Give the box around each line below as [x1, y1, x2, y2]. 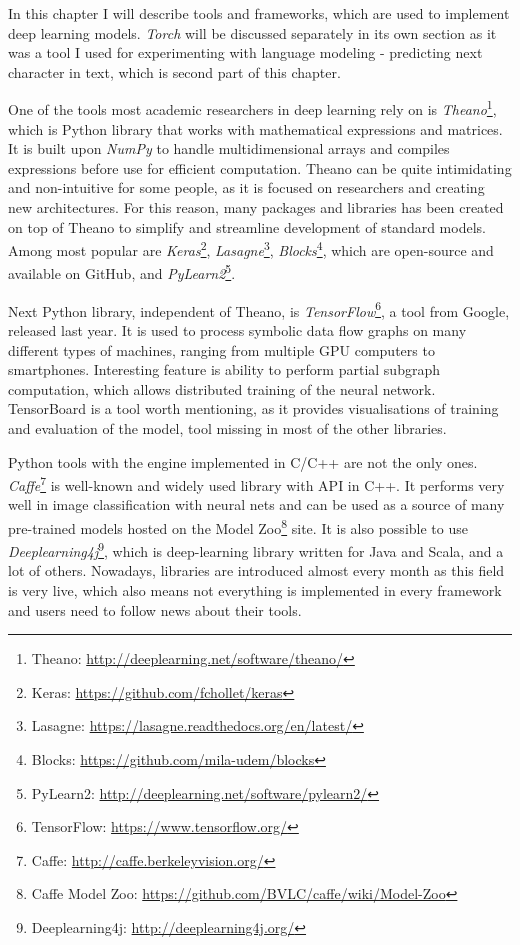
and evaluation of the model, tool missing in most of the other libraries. [8, 417, 447, 438]
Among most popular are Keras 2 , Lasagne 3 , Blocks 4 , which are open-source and [8, 237, 494, 260]
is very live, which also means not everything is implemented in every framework [8, 580, 502, 601]
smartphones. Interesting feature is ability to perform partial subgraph [8, 359, 440, 380]
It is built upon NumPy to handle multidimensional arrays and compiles [8, 138, 450, 159]
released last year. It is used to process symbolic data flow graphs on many [8, 319, 467, 340]
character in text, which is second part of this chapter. [8, 61, 341, 82]
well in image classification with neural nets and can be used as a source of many [8, 494, 505, 515]
